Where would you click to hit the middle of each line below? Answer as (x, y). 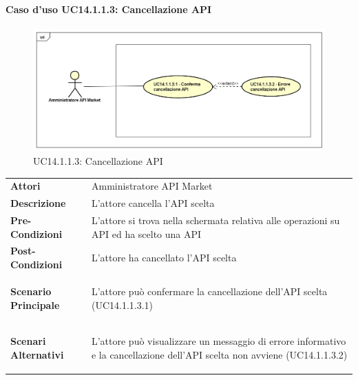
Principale (35, 304)
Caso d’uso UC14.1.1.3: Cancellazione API (109, 9)
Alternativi (37, 354)
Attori (25, 186)
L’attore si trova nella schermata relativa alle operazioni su (215, 220)
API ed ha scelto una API (146, 233)
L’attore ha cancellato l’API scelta (164, 258)
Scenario (31, 291)
